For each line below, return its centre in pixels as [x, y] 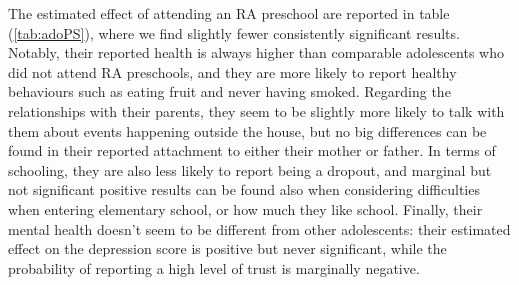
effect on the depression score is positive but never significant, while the [227, 248]
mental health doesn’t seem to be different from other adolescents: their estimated [259, 228]
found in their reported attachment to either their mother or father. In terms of [252, 150]
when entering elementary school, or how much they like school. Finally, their [245, 208]
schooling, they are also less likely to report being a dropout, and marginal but [250, 169]
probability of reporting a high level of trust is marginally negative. [214, 267]
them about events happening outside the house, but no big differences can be [247, 130]
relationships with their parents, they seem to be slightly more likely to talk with [256, 110]
